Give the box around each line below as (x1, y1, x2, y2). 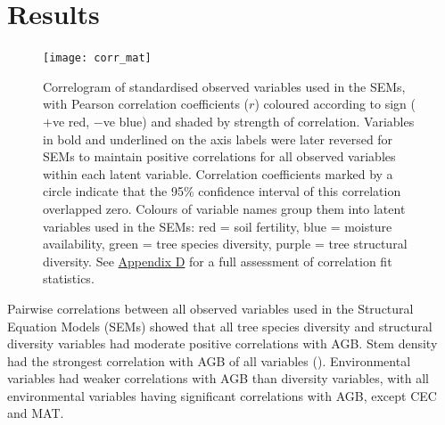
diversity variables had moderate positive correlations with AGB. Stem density (7, 334, 438, 353)
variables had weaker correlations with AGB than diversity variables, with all (7, 369, 429, 388)
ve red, (52, 111, 90, 130)
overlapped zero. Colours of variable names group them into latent (43, 199, 406, 217)
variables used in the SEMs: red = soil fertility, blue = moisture (43, 217, 392, 235)
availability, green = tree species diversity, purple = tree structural (43, 234, 408, 253)
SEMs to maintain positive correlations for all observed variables (43, 147, 396, 166)
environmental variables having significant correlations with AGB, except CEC (7, 386, 437, 405)
